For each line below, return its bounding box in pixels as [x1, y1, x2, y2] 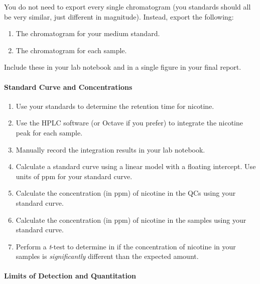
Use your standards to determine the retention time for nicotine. [16, 100, 214, 111]
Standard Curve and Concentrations [4, 81, 133, 92]
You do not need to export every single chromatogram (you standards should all [4, 2, 251, 12]
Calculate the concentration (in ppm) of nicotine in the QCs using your [16, 188, 236, 198]
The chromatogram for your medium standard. [16, 28, 160, 39]
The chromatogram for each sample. [16, 45, 127, 55]
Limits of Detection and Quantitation [4, 270, 136, 281]
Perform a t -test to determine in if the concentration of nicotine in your [16, 241, 236, 251]
